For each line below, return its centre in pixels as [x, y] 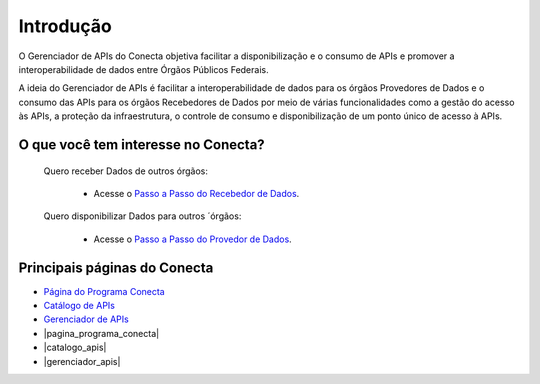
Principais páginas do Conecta [116, 267]
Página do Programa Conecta [104, 291]
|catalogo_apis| [75, 347]
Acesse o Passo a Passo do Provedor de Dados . [192, 239]
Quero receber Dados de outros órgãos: [126, 171]
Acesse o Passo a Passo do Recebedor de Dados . [196, 193]
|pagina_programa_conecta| [101, 333]
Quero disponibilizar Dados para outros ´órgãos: [142, 216]
